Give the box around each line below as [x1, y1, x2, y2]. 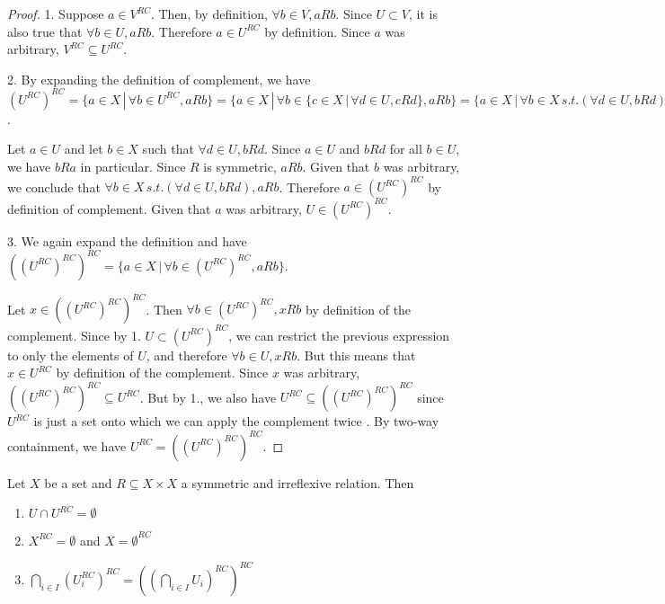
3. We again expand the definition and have [7, 231, 247, 250]
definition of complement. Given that [7, 199, 211, 218]
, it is [408, 4, 438, 22]
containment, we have [7, 436, 127, 455]
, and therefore [146, 345, 227, 364]
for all [389, 139, 422, 158]
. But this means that [297, 345, 416, 364]
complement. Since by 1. [7, 325, 141, 344]
